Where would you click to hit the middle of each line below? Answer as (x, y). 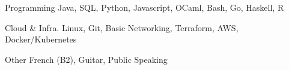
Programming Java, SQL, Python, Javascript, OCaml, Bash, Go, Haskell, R (144, 7)
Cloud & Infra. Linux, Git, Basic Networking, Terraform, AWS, (122, 27)
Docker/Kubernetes (41, 39)
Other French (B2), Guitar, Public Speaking (86, 59)
